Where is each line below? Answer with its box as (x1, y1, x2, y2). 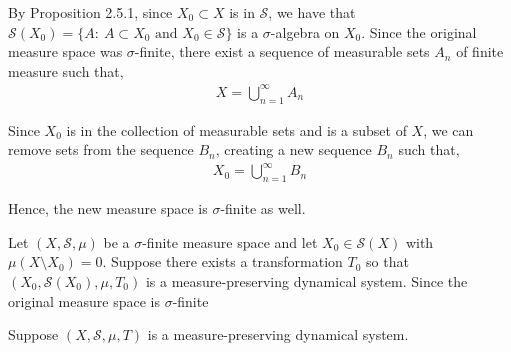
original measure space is (8, 290, 160, 311)
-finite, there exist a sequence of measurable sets (134, 41, 430, 62)
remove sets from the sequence (8, 139, 194, 160)
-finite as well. (220, 198, 306, 219)
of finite (456, 41, 504, 62)
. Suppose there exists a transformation (102, 251, 343, 272)
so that (366, 251, 409, 272)
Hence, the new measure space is (8, 198, 208, 219)
